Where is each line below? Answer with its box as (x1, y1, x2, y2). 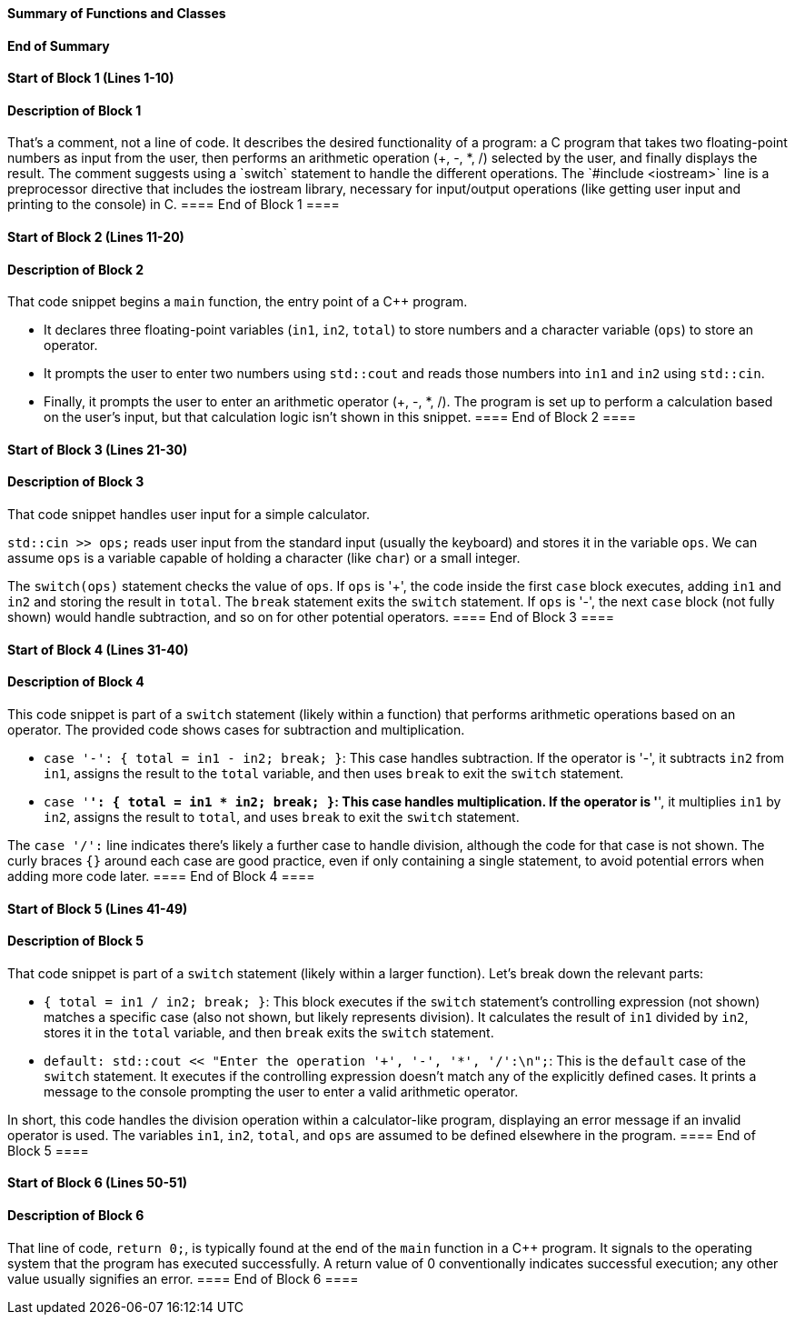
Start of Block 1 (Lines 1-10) (7, 70, 174, 86)
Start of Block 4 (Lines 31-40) (7, 641, 189, 657)
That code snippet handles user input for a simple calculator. (7, 506, 371, 523)
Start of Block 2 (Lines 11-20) (7, 229, 184, 245)
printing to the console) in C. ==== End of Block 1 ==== (7, 196, 340, 213)
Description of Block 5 (7, 933, 144, 949)
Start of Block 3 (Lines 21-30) (7, 441, 188, 457)
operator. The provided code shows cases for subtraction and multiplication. (7, 721, 465, 737)
